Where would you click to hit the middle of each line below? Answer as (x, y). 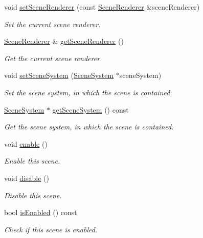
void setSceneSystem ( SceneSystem (59, 75)
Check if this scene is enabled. (51, 229)
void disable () (27, 178)
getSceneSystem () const (91, 109)
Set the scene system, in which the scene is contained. (88, 92)
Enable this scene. (32, 161)
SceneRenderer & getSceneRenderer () (64, 41)
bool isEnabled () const (41, 212)
